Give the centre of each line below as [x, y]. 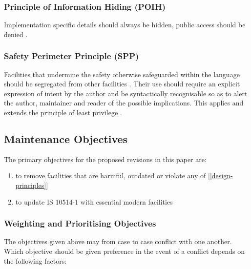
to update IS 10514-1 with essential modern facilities [94, 201]
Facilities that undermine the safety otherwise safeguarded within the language [122, 74]
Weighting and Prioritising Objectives [80, 223]
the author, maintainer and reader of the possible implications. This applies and [124, 103]
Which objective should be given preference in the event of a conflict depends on [124, 251]
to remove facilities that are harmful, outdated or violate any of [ [113, 176]
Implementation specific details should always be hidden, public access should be [125, 25]
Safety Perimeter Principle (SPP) [72, 56]
